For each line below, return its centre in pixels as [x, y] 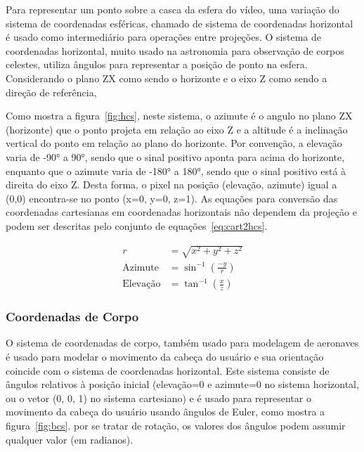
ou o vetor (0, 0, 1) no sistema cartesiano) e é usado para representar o [158, 398]
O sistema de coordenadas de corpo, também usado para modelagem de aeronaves [182, 343]
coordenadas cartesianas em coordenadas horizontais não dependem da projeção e [181, 212]
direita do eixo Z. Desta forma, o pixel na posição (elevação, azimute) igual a [171, 185]
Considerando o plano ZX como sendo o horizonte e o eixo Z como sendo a [167, 78]
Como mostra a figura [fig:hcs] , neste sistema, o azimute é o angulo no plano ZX [179, 116]
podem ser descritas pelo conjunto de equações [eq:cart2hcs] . [137, 225]
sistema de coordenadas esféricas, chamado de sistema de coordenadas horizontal [180, 23]
